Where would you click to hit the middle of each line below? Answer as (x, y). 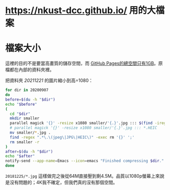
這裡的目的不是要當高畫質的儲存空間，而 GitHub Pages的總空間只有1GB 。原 (84, 64)
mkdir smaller (25, 118)
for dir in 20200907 (27, 90)
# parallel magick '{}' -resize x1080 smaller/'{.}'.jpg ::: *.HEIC (83, 128)
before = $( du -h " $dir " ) (30, 100)
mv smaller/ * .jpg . (30, 133)
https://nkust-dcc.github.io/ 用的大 (80, 10)
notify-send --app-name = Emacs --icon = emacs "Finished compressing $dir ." (85, 161)
